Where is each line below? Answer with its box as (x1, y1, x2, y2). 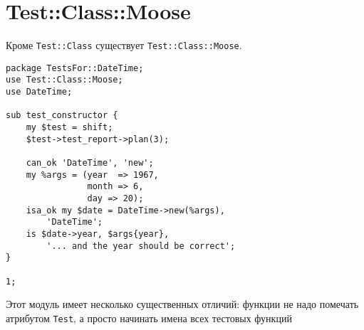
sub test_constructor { (6, 110, 118, 121)
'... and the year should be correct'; (46, 240, 236, 251)
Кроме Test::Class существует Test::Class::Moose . (6, 38, 242, 53)
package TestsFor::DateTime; (6, 63, 144, 73)
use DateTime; (6, 87, 73, 97)
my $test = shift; (26, 122, 113, 133)
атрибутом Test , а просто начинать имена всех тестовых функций (6, 310, 292, 325)
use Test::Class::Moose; (6, 75, 123, 85)
